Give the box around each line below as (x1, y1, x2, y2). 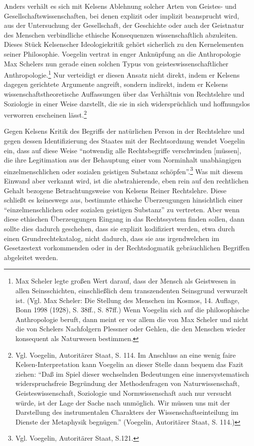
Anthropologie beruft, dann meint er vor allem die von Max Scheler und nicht (15, 314, 249, 324)
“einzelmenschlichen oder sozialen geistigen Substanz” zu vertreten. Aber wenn (4, 204, 240, 214)
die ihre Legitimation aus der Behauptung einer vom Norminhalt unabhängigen (4, 155, 242, 165)
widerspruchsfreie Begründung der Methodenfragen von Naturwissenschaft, (15, 378, 240, 388)
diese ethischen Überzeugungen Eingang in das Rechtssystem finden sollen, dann (4, 214, 245, 224)
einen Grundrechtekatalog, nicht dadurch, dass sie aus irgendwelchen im (4, 233, 219, 243)
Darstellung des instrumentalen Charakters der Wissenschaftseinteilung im (15, 407, 239, 417)
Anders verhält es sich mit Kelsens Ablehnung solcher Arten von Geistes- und (4, 1, 237, 11)
